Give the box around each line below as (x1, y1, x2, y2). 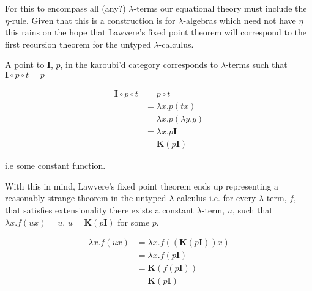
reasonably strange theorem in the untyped (5, 191, 166, 204)
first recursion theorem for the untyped (5, 37, 151, 50)
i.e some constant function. (5, 159, 106, 172)
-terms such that (225, 58, 288, 71)
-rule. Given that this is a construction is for (9, 13, 176, 26)
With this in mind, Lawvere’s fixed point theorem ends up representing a (5, 179, 279, 192)
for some (117, 215, 150, 228)
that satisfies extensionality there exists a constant (5, 203, 194, 216)
